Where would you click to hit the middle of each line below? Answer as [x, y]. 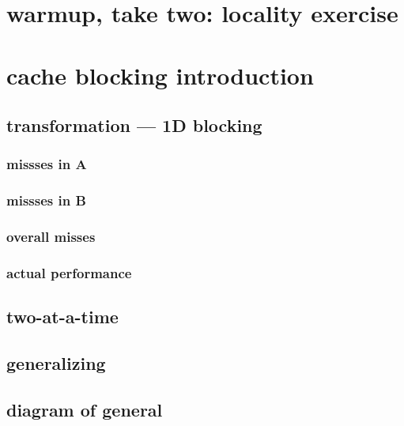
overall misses [51, 237]
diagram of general [85, 409]
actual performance [69, 272]
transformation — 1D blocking [134, 125]
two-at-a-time [62, 317]
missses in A [47, 164]
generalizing [56, 363]
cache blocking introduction [160, 75]
